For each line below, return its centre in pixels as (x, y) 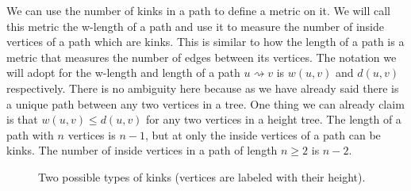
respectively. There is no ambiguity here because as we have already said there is (203, 88)
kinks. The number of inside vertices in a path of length (142, 150)
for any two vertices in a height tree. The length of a (274, 119)
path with (30, 134)
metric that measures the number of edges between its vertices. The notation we (202, 57)
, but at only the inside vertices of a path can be (263, 134)
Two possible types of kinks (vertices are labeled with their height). (202, 176)
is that (22, 119)
